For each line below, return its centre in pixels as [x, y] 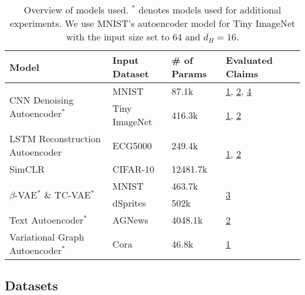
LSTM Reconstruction [55, 138]
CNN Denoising [42, 100]
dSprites [129, 203]
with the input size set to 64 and [133, 37]
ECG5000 [132, 145]
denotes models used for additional [210, 10]
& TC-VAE [67, 194]
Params [189, 73]
